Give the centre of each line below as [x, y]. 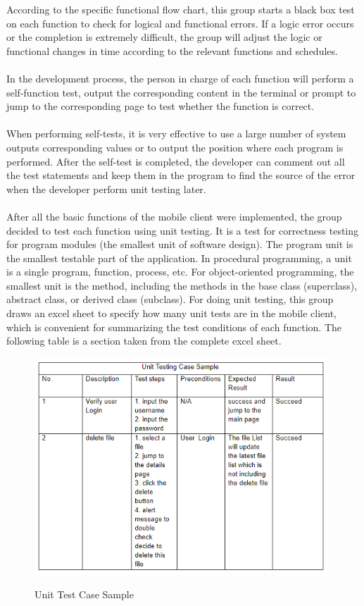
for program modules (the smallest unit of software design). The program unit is [180, 244]
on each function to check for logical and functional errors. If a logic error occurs [180, 23]
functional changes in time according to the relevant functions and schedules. [172, 50]
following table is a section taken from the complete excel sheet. [144, 341]
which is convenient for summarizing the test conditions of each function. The [174, 327]
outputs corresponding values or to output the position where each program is [175, 147]
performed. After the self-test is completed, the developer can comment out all [176, 161]
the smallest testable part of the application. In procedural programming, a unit [179, 258]
